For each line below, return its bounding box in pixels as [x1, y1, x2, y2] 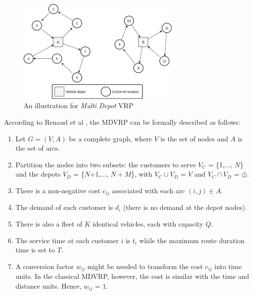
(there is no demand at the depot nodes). [123, 202, 247, 212]
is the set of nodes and [160, 133, 228, 143]
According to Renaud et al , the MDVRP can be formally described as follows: [4, 117, 240, 127]
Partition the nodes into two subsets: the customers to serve [15, 159, 196, 169]
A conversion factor [15, 261, 74, 271]
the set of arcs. [15, 143, 60, 153]
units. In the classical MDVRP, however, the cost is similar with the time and [15, 271, 250, 281]
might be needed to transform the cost [87, 261, 203, 271]
